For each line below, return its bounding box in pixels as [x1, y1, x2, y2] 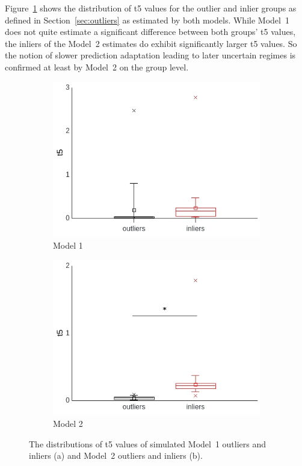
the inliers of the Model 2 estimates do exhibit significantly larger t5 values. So [5, 37, 297, 49]
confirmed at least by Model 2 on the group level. [5, 60, 189, 73]
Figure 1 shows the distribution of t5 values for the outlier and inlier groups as [5, 2, 297, 14]
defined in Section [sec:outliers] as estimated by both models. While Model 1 [5, 13, 289, 26]
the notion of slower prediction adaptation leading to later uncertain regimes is [5, 49, 296, 61]
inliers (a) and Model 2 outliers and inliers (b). [29, 449, 203, 462]
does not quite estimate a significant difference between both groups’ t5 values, [5, 25, 296, 38]
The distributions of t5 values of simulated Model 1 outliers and [29, 437, 267, 450]
